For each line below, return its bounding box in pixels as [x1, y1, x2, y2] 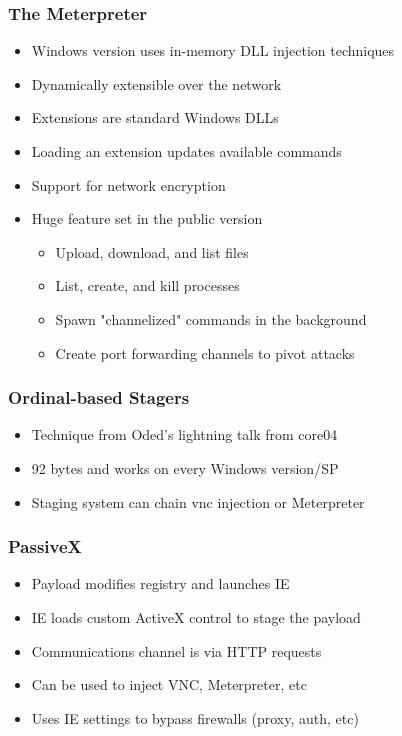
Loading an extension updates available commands [31, 141, 342, 161]
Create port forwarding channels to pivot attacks [55, 342, 355, 363]
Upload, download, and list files [55, 241, 249, 262]
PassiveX [8, 534, 82, 559]
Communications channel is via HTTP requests [31, 640, 322, 661]
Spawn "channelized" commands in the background [55, 308, 367, 329]
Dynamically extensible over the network [31, 73, 282, 94]
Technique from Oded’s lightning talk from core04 [31, 424, 338, 445]
